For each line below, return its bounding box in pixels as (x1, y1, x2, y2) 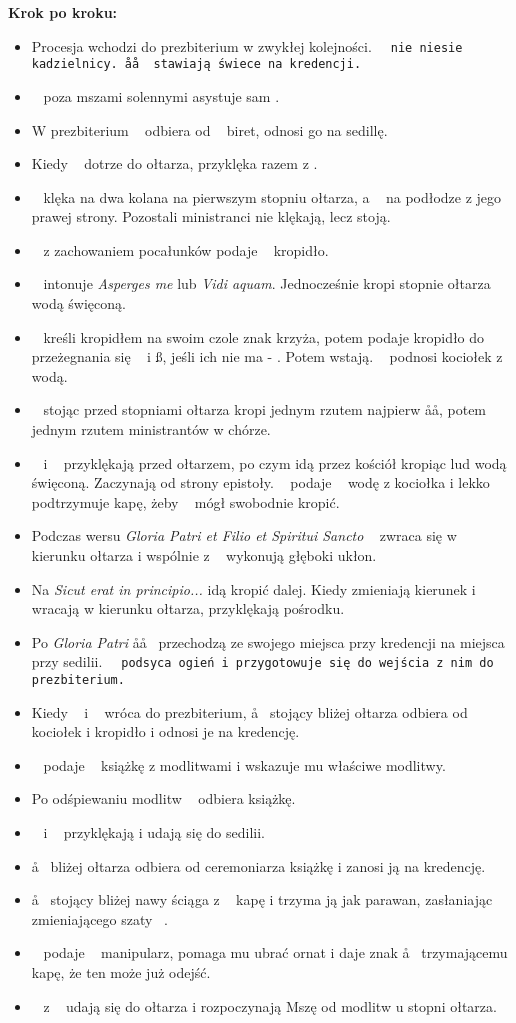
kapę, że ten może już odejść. (31, 962, 211, 983)
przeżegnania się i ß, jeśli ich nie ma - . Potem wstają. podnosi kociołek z (31, 346, 503, 367)
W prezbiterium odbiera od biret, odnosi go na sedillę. (31, 119, 388, 140)
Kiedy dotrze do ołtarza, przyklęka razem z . (31, 153, 318, 174)
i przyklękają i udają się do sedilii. (43, 822, 265, 843)
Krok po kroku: (8, 2, 118, 22)
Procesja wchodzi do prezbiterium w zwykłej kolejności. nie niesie (31, 35, 463, 56)
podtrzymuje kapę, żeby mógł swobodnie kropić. (31, 491, 340, 512)
